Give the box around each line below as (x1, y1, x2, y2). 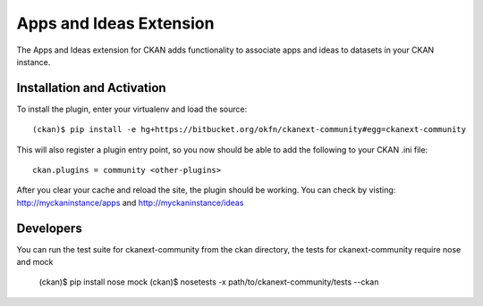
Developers (16, 220, 82, 236)
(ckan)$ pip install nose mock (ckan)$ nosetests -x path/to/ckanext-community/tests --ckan (38, 277, 379, 287)
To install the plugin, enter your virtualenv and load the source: (16, 103, 248, 114)
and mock (16, 257, 54, 268)
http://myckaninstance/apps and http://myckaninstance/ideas (16, 197, 244, 208)
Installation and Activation (16, 80, 166, 95)
